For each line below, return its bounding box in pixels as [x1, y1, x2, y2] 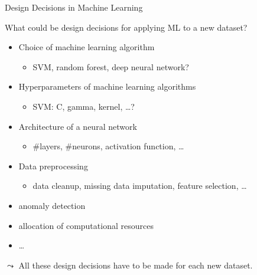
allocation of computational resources [18, 219, 154, 231]
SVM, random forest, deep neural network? [32, 60, 189, 73]
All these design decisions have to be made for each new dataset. [18, 258, 253, 271]
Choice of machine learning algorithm [18, 41, 155, 53]
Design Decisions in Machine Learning [5, 1, 143, 13]
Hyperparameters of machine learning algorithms [18, 80, 196, 93]
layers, [40, 140, 63, 152]
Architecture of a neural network [18, 120, 137, 132]
